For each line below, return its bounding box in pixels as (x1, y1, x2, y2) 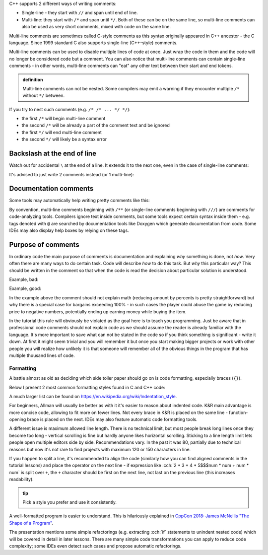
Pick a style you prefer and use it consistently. (22, 499, 117, 505)
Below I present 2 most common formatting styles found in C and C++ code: (9, 384, 166, 390)
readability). (9, 477, 34, 483)
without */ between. (22, 92, 65, 99)
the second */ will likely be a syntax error (21, 137, 107, 142)
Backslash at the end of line (9, 149, 97, 158)
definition (22, 76, 43, 82)
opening (9, 416, 26, 422)
